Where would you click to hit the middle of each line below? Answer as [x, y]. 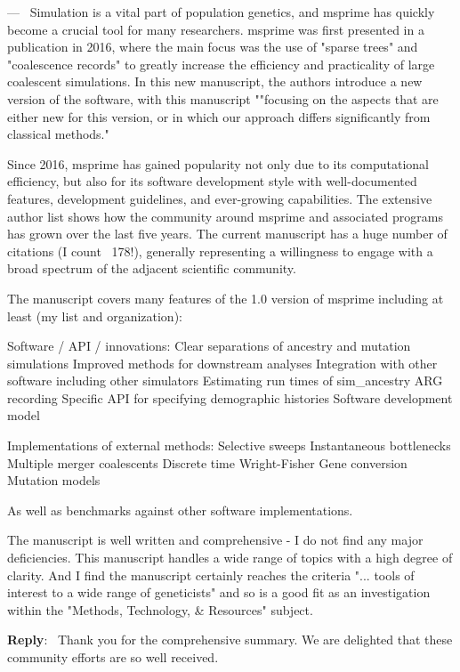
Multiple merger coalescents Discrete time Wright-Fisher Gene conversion [207, 462]
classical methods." [58, 134]
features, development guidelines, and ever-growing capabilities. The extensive [220, 198]
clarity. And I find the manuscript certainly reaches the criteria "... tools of [211, 575]
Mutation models [54, 480]
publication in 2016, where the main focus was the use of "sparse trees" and [213, 47]
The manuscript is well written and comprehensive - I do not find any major [215, 540]
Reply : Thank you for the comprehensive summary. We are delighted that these [230, 640]
